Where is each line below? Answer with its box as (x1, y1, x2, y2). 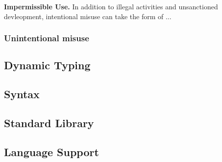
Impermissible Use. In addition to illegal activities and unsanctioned (4, 1, 218, 11)
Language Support (4, 144, 99, 159)
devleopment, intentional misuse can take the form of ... (4, 11, 172, 21)
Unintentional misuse (4, 32, 89, 44)
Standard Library (4, 115, 94, 130)
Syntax (4, 86, 40, 102)
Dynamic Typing (4, 57, 91, 73)
